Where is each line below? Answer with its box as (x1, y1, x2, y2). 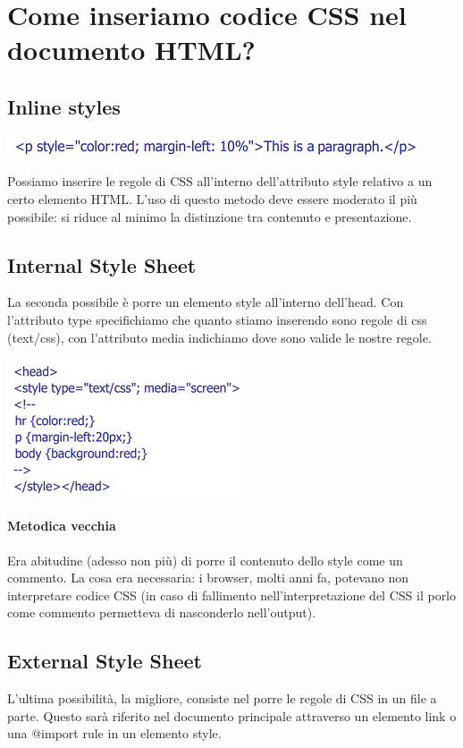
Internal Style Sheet (7, 251, 197, 278)
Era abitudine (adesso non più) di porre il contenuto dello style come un (7, 550, 403, 569)
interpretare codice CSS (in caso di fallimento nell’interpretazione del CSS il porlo (7, 585, 457, 604)
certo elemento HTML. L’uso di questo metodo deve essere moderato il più (7, 189, 417, 208)
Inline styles (7, 92, 121, 120)
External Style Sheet (7, 647, 202, 675)
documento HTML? (7, 31, 256, 68)
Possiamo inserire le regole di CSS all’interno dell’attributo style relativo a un (7, 172, 433, 191)
